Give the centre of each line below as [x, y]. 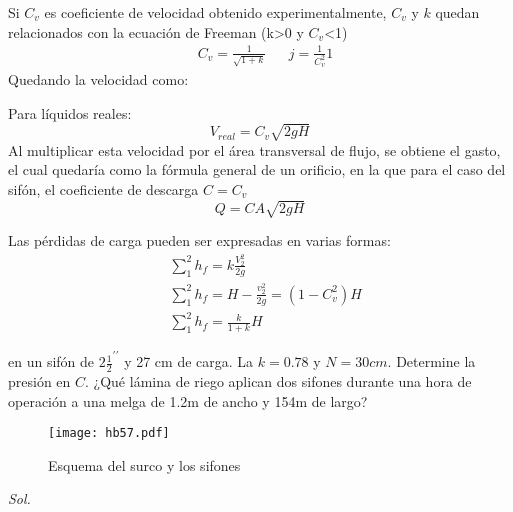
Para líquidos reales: [70, 112]
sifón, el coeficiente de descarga [103, 188]
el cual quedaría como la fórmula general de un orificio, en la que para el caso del [257, 169]
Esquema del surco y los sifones [144, 464]
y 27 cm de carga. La [189, 361]
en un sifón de [51, 361]
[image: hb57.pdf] [109, 433]
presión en [39, 380]
